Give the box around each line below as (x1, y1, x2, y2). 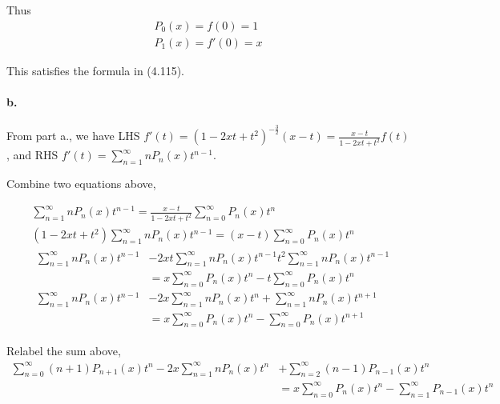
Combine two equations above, (6, 175, 156, 192)
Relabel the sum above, (6, 342, 121, 359)
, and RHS (6, 146, 58, 163)
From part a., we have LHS (6, 127, 140, 144)
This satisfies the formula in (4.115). (6, 62, 185, 78)
